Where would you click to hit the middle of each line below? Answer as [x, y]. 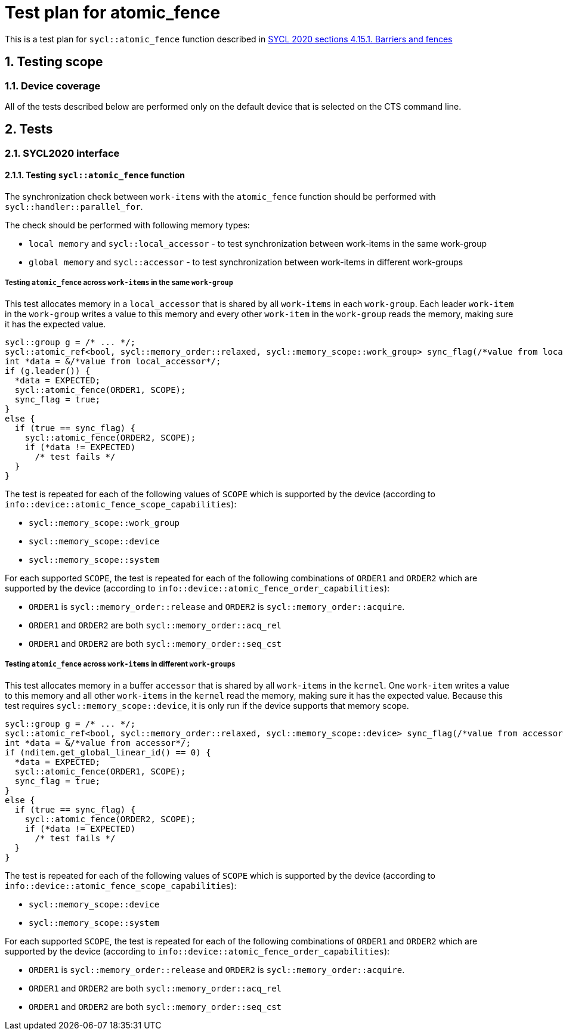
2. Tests [29, 129]
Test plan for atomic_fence [113, 13]
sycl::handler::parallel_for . [74, 207]
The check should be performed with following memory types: [127, 225]
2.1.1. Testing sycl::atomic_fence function [95, 175]
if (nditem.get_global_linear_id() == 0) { [108, 752]
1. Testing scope [54, 62]
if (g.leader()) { [48, 371]
